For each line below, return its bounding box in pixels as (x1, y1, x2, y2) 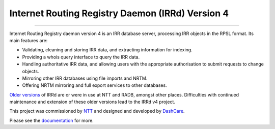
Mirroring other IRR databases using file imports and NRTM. (22, 75, 148, 81)
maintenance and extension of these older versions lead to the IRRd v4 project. (9, 99, 176, 105)
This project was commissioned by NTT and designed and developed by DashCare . (9, 108, 185, 114)
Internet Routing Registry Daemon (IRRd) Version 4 (9, 8, 229, 19)
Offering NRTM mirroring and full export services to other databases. (22, 82, 168, 88)
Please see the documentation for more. (9, 117, 94, 123)
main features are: (9, 37, 48, 43)
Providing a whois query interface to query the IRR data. (22, 54, 140, 60)
